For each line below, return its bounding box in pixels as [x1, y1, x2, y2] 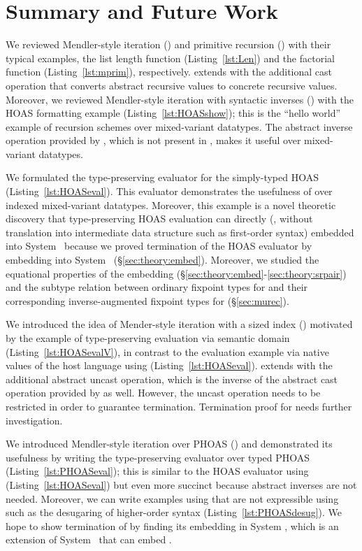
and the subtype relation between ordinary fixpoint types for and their [6, 280, 308, 294]
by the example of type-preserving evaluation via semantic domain [6, 331, 290, 345]
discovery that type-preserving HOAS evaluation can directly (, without [6, 211, 313, 226]
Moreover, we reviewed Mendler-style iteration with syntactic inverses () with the [6, 92, 354, 106]
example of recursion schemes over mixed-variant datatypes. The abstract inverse [6, 119, 353, 134]
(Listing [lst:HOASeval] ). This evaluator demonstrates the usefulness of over [6, 184, 333, 199]
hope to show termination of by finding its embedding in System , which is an [6, 518, 339, 533]
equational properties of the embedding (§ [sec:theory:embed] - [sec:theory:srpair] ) [6, 266, 347, 280]
